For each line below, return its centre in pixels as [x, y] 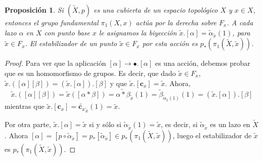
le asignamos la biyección [138, 32]
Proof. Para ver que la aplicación [55, 63]
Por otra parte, [28, 124]
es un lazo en [230, 124]
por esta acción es [170, 43]
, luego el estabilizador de [212, 135]
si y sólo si [105, 124]
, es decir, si [179, 124]
